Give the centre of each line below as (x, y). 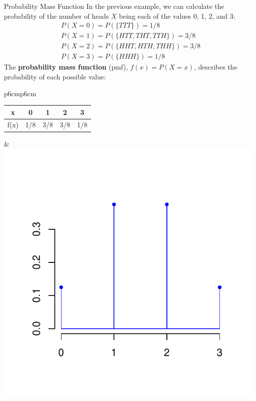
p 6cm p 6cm (20, 93)
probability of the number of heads (56, 16)
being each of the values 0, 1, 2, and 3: (177, 16)
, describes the (216, 67)
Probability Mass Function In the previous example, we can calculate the (114, 6)
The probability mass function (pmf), (66, 67)
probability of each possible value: (55, 76)
